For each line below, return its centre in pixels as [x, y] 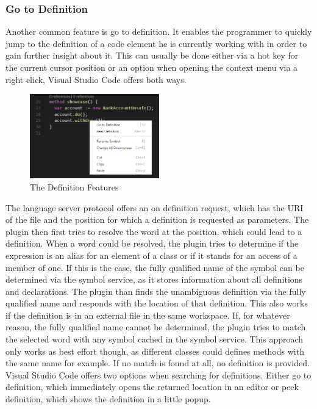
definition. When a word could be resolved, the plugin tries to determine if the [152, 243]
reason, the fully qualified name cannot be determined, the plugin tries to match [156, 327]
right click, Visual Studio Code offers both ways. [96, 79]
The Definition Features [74, 186]
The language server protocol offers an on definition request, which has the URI [155, 207]
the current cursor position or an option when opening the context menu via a [152, 67]
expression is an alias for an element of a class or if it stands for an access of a [151, 255]
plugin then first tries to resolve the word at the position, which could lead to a [154, 231]
